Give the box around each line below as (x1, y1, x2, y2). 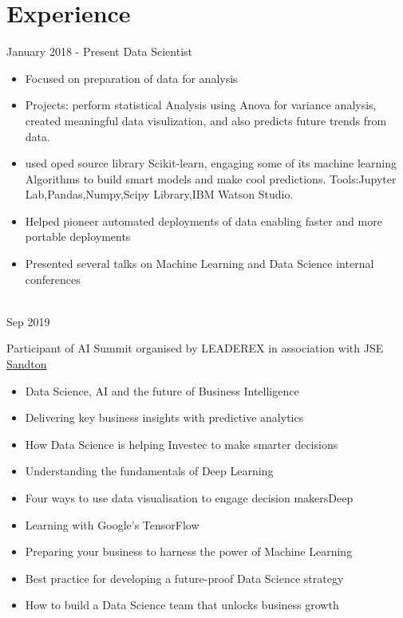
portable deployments (25, 228, 131, 245)
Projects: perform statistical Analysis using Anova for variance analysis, (25, 96, 377, 113)
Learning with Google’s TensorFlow (25, 516, 200, 533)
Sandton (6, 356, 47, 372)
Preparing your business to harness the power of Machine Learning (25, 543, 353, 560)
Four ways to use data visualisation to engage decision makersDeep (25, 490, 354, 506)
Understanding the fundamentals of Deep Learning (25, 463, 274, 479)
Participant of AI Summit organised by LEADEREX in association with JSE (6, 340, 384, 356)
